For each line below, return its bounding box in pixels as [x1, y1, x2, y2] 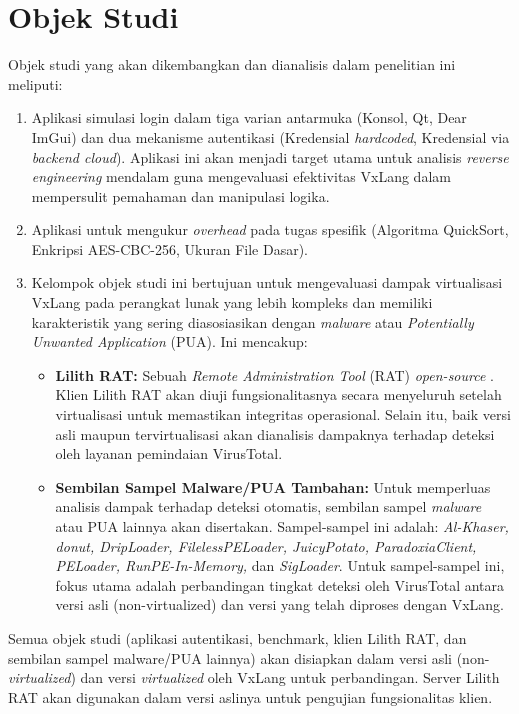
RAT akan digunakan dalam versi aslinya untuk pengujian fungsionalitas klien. [8, 686, 493, 707]
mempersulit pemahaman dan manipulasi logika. [31, 185, 330, 206]
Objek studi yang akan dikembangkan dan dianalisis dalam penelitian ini [8, 54, 456, 75]
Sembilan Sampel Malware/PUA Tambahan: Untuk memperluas [55, 476, 491, 497]
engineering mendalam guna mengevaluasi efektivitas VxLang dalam [31, 166, 451, 187]
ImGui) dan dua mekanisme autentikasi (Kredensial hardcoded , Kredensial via [31, 126, 510, 147]
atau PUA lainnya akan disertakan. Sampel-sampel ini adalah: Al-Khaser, [55, 516, 509, 536]
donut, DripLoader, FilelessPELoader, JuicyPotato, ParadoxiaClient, [55, 535, 477, 556]
